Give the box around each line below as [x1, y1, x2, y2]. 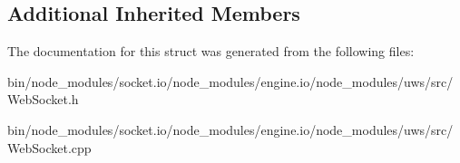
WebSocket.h [7, 90, 79, 109]
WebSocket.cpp [7, 138, 92, 157]
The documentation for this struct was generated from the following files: [7, 42, 415, 61]
